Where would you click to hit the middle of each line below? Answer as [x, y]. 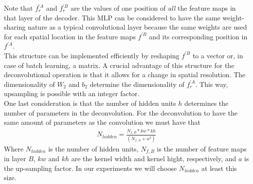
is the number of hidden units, [93, 148]
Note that [18, 8]
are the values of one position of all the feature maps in [153, 8]
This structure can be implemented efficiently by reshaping [92, 55]
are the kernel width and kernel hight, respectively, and [154, 159]
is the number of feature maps [202, 148]
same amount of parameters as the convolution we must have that [102, 122]
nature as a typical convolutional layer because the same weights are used [137, 27]
